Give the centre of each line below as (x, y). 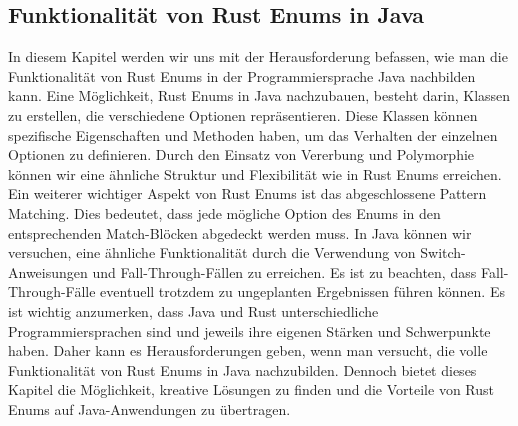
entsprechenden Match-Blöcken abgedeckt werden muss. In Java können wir (240, 232)
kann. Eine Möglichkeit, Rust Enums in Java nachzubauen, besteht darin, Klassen (259, 95)
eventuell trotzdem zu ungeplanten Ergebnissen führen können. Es (302, 291)
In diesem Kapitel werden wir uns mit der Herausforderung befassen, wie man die (258, 56)
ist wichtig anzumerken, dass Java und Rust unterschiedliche (193, 310)
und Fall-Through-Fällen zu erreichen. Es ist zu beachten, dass (284, 271)
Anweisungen (48, 271)
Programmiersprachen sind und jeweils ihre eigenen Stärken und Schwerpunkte (249, 330)
